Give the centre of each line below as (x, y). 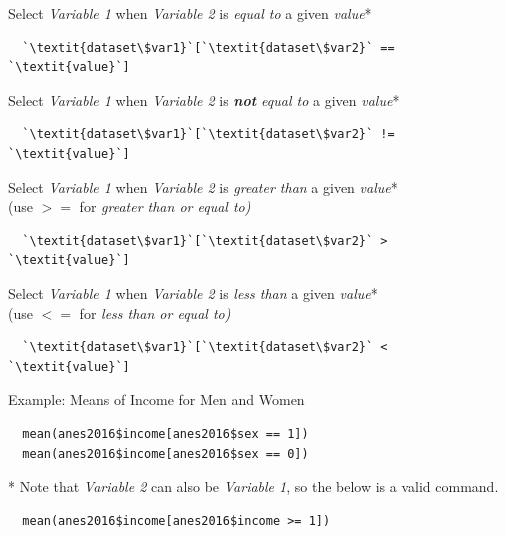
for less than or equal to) (155, 312)
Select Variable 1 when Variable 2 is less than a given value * (193, 292)
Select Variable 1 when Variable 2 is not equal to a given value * (204, 99)
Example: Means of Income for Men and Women (156, 399)
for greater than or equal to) (165, 206)
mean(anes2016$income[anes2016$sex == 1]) (165, 433)
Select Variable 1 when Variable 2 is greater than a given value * (203, 186)
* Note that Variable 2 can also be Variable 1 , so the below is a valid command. (253, 486)
